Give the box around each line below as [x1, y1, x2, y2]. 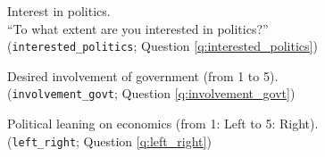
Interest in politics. [7, 2, 111, 20]
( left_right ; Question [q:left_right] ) [7, 131, 212, 150]
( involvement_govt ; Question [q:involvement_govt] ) [7, 84, 296, 103]
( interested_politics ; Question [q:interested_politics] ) [7, 37, 318, 55]
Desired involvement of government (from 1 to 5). [7, 66, 279, 85]
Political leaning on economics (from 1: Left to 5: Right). [7, 114, 319, 133]
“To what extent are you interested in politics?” [7, 19, 269, 37]
